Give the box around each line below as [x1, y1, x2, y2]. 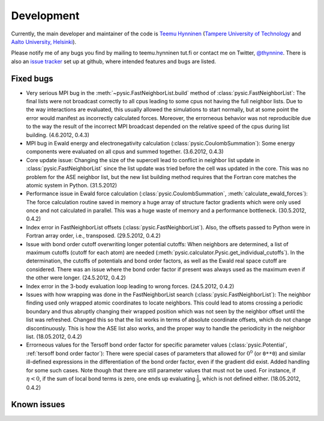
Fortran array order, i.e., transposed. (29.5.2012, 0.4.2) [26, 232, 161, 240]
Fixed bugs [11, 73, 53, 83]
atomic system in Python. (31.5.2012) [26, 181, 117, 189]
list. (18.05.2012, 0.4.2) [26, 333, 82, 340]
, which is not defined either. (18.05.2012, [199, 375, 301, 382]
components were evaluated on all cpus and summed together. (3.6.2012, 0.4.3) [26, 148, 224, 156]
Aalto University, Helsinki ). [11, 38, 77, 45]
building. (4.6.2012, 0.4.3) [26, 131, 90, 138]
